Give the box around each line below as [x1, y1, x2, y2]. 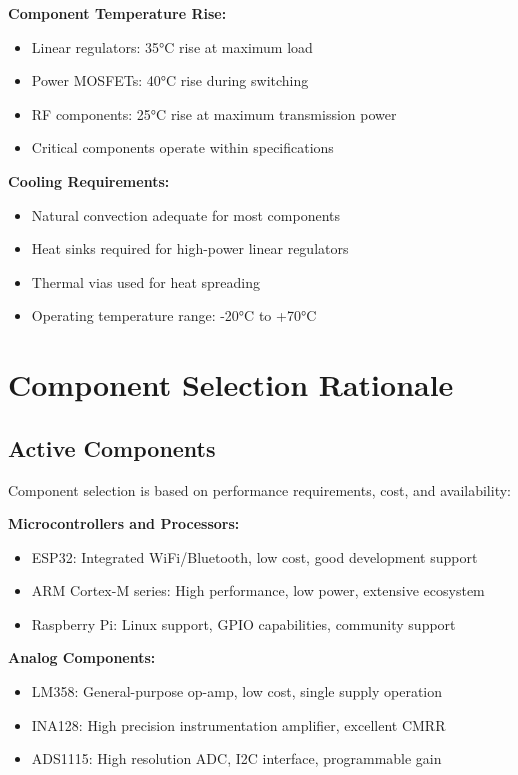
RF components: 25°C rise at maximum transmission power [31, 103, 397, 124]
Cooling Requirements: [8, 170, 170, 191]
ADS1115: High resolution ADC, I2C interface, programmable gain [31, 748, 442, 769]
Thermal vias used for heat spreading [31, 271, 261, 292]
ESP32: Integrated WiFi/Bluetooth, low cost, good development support [31, 546, 478, 567]
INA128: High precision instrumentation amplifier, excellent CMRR [31, 714, 446, 735]
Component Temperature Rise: [8, 3, 227, 23]
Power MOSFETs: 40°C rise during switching [31, 70, 309, 91]
